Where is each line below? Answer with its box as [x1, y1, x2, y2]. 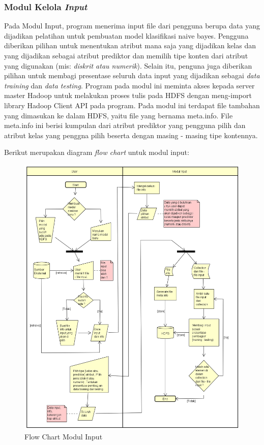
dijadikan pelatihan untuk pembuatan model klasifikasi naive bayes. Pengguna [4, 30, 249, 41]
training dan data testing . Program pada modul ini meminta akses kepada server [4, 80, 255, 90]
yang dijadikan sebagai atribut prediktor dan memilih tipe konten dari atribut [4, 50, 248, 60]
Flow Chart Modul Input [24, 431, 103, 442]
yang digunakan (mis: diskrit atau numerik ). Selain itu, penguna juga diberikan [4, 60, 252, 71]
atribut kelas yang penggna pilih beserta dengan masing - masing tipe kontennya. [4, 130, 258, 140]
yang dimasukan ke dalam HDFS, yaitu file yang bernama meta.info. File [4, 110, 233, 120]
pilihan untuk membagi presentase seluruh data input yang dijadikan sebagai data [4, 70, 260, 81]
